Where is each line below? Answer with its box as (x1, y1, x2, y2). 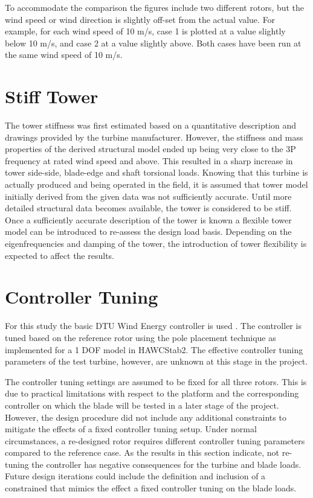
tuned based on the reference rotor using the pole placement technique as (5, 331, 276, 343)
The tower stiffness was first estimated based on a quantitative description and (5, 119, 297, 132)
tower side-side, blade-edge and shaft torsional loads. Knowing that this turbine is (5, 166, 308, 179)
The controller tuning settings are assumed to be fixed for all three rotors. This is (5, 375, 307, 388)
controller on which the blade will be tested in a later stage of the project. (5, 398, 279, 411)
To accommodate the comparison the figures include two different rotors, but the (5, 1, 305, 13)
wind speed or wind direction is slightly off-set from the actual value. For (5, 13, 276, 25)
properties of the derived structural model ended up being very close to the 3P (5, 142, 296, 155)
